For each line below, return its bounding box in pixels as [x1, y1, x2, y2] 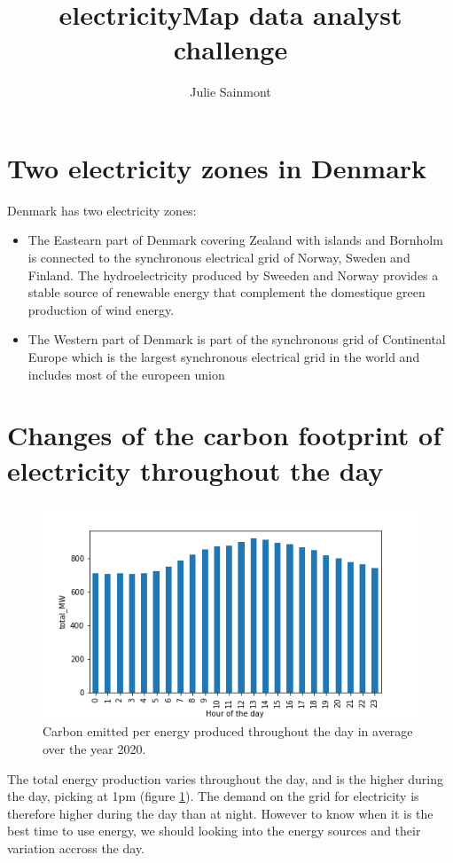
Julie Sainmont [190, 82, 271, 101]
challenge [173, 31, 288, 67]
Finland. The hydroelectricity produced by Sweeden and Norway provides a [27, 265, 439, 284]
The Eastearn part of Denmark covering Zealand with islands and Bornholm [27, 231, 443, 249]
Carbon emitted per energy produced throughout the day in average [43, 722, 413, 741]
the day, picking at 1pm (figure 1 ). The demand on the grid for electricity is [7, 787, 419, 805]
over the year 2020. [43, 739, 146, 757]
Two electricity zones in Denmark [7, 149, 427, 185]
